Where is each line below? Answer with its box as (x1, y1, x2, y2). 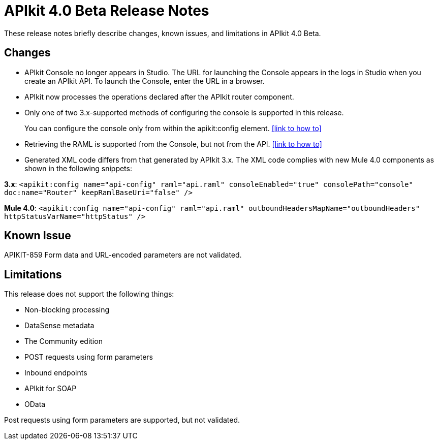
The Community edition (24, 337, 103, 346)
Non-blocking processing (24, 305, 110, 314)
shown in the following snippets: (24, 164, 132, 173)
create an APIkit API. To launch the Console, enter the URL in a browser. (24, 76, 265, 85)
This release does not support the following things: (4, 290, 174, 299)
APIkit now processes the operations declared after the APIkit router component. (24, 92, 294, 101)
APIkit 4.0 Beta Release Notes (4, 2, 209, 19)
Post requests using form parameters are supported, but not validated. (4, 416, 240, 425)
